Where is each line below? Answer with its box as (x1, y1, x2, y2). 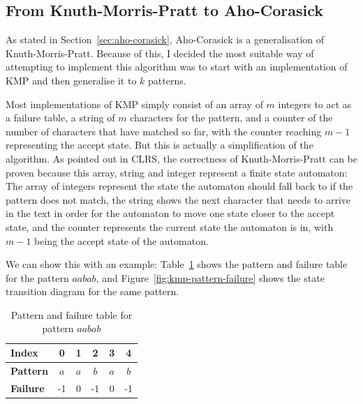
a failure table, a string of (6, 110, 115, 125)
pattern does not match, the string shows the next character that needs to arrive (6, 192, 351, 207)
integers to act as (278, 96, 352, 111)
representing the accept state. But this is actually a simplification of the (6, 137, 313, 152)
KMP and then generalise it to (6, 73, 137, 87)
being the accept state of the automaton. (34, 233, 209, 248)
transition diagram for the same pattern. (6, 284, 179, 299)
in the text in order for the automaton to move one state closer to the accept (6, 206, 335, 220)
